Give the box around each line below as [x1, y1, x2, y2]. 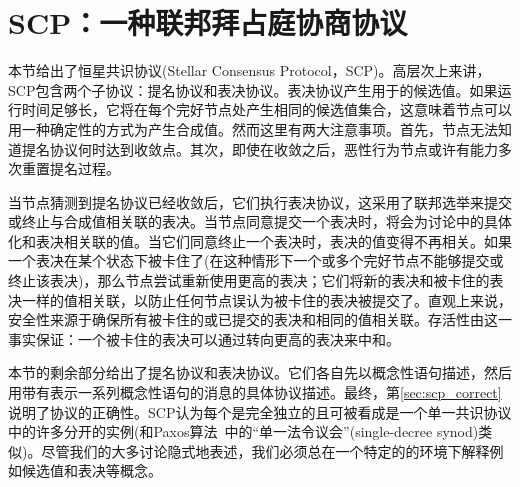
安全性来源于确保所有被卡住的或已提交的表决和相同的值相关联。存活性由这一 [8, 309, 512, 330]
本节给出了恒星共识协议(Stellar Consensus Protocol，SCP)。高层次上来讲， [8, 60, 491, 81]
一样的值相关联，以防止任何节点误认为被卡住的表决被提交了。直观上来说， [21, 289, 512, 310]
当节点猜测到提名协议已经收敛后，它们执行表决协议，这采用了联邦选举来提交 [8, 191, 512, 212]
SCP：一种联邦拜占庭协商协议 [8, 2, 408, 43]
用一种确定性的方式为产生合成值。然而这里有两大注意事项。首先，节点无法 [8, 118, 498, 139]
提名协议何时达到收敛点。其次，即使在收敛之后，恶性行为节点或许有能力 [21, 138, 498, 159]
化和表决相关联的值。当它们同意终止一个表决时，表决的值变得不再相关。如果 [8, 230, 512, 251]
